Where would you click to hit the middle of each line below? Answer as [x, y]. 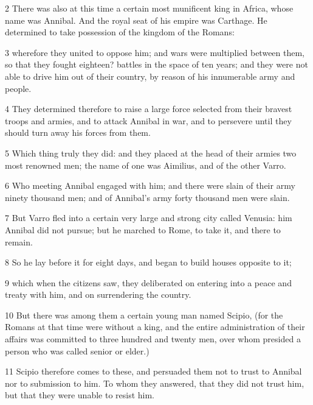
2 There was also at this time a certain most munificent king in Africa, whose [149, 8]
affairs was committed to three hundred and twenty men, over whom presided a [153, 339]
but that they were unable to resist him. [80, 395]
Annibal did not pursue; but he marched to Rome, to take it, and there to [143, 229]
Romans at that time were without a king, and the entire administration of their [155, 327]
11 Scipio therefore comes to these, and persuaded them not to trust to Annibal [153, 371]
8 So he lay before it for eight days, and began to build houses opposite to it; [148, 262]
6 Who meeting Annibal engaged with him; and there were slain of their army [150, 185]
